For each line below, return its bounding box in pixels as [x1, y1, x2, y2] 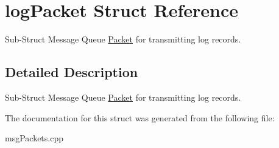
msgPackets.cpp [5, 132, 63, 144]
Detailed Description [5, 62, 138, 81]
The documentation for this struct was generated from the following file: [5, 111, 275, 124]
